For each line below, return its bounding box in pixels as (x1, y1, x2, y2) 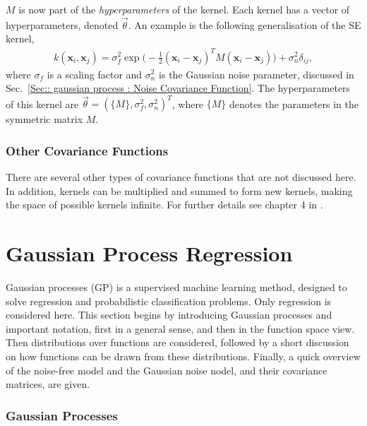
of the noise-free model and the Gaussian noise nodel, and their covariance (6, 362, 327, 377)
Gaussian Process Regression (6, 239, 293, 267)
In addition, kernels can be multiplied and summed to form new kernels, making (6, 183, 353, 198)
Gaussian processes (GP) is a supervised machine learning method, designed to (6, 279, 347, 294)
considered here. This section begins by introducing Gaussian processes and (6, 307, 332, 322)
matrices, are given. (6, 377, 90, 391)
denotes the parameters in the (229, 96, 359, 111)
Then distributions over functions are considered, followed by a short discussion (6, 335, 349, 350)
